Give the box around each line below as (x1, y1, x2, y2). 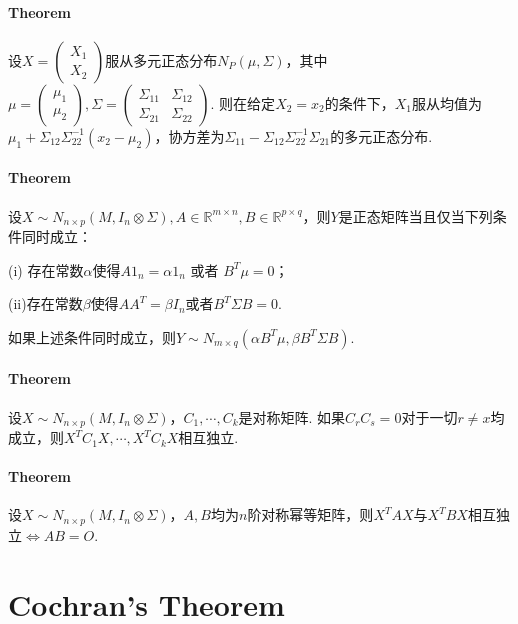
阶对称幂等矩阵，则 (247, 504, 374, 525)
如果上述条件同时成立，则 (8, 326, 176, 347)
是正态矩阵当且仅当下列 (338, 205, 493, 226)
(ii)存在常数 (8, 293, 83, 314)
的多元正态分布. (330, 125, 433, 146)
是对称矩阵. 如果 (238, 406, 346, 427)
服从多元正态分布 (105, 49, 218, 70)
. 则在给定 (210, 92, 276, 113)
